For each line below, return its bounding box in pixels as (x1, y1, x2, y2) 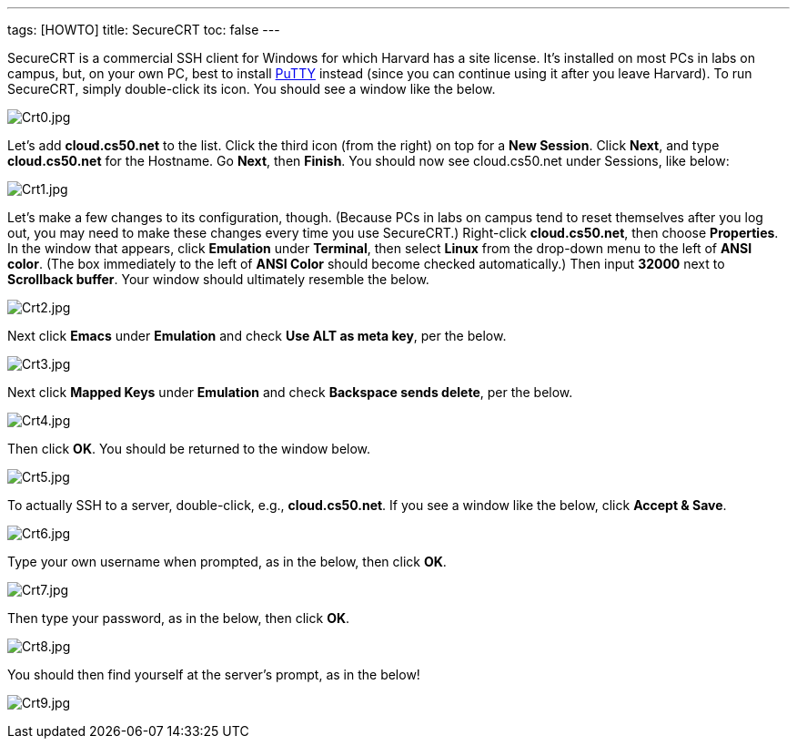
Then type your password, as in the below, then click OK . (7, 610, 350, 626)
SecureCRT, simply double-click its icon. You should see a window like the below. (7, 81, 496, 97)
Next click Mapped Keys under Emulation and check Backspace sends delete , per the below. (7, 384, 573, 400)
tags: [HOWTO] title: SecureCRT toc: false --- (7, 22, 280, 37)
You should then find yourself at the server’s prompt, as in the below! (7, 667, 420, 682)
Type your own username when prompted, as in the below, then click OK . (7, 554, 447, 569)
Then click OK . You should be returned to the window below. (7, 441, 371, 456)
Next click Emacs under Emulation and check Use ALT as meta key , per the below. (7, 328, 507, 343)
